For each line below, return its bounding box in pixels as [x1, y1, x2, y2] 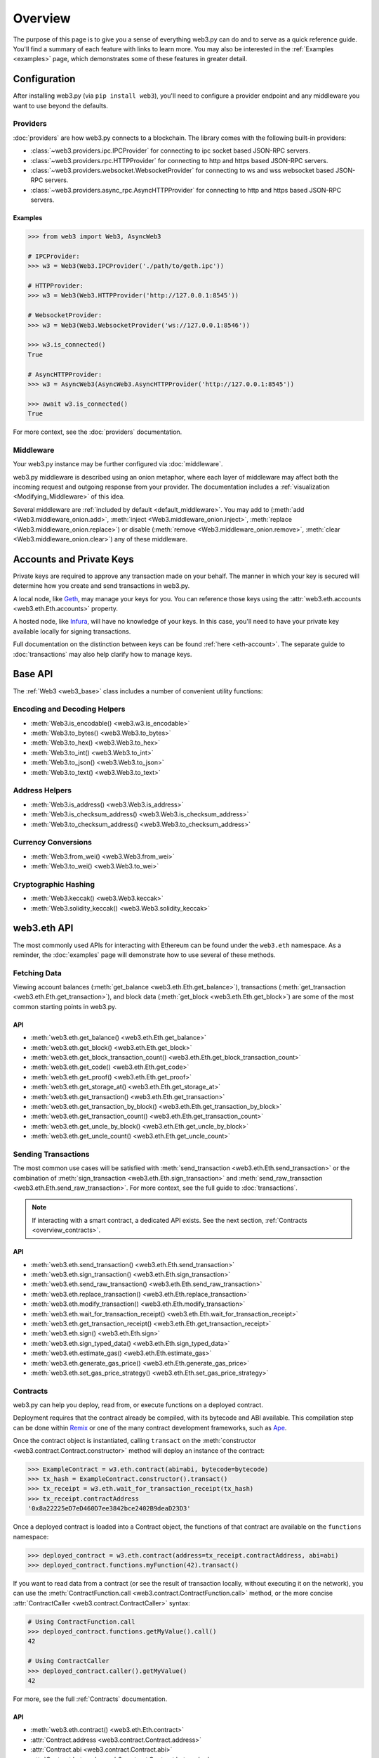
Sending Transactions [13, 1149, 90, 1159]
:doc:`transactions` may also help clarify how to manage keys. [13, 650, 192, 658]
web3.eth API [13, 922, 74, 935]
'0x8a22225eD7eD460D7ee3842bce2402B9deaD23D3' [27, 1505, 191, 1513]
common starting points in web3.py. [13, 1002, 117, 1010]
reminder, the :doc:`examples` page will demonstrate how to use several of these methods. [13, 950, 277, 959]
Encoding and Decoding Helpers [13, 704, 126, 714]
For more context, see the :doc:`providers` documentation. [13, 428, 182, 436]
